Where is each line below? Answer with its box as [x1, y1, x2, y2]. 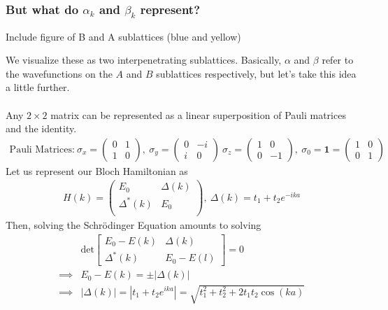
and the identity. [6, 121, 77, 136]
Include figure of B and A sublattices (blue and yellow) [6, 29, 241, 43]
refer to [322, 52, 354, 67]
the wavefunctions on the [6, 66, 113, 80]
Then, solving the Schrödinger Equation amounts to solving [6, 218, 261, 232]
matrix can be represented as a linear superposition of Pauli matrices [50, 107, 346, 122]
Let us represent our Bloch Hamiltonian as [6, 163, 188, 178]
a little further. [6, 80, 70, 94]
